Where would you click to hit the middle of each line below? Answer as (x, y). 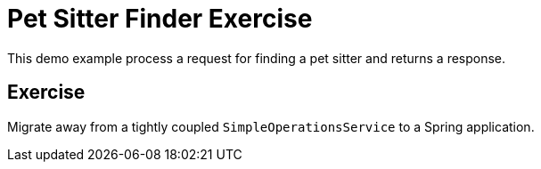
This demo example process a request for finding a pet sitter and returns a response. (257, 58)
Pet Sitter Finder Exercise (160, 19)
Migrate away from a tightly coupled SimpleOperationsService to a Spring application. (271, 126)
